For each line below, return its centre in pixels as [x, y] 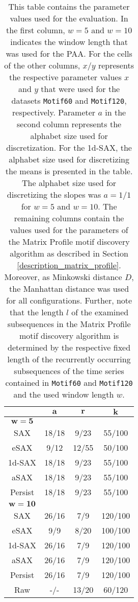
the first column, [36, 30]
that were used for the [80, 89]
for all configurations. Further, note [69, 300]
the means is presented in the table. [69, 171]
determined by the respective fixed [69, 347]
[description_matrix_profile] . [69, 265]
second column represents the [69, 124]
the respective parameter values [65, 77]
